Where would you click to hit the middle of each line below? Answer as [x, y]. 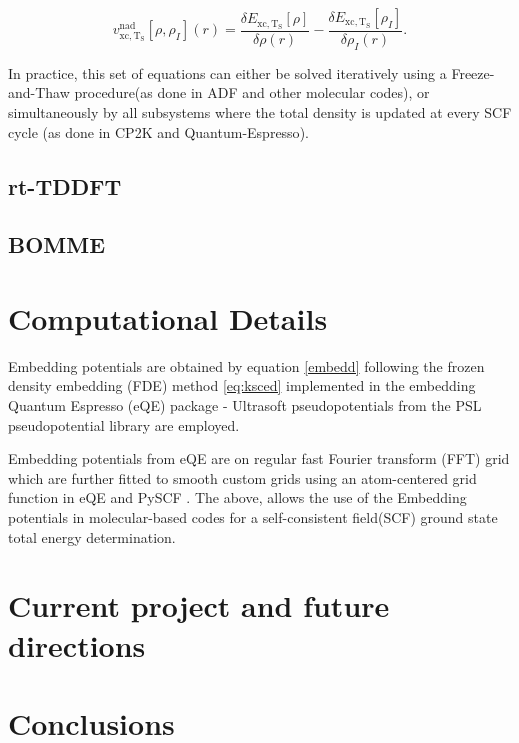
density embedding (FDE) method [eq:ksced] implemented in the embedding [242, 385]
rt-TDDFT [65, 185]
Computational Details [168, 317]
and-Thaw [39, 92]
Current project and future [199, 605]
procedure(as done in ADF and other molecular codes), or [252, 92]
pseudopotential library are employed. [124, 424]
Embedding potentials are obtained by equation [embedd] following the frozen [246, 365]
